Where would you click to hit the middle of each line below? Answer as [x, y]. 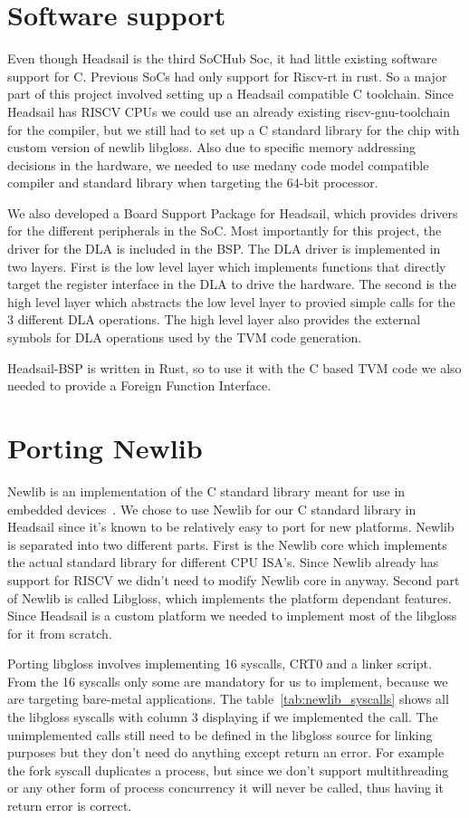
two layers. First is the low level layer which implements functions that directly [227, 266]
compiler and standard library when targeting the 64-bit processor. [193, 183]
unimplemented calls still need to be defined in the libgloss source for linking [220, 734]
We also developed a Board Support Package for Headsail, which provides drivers [233, 212]
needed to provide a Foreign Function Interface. [139, 385]
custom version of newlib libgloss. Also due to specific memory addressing [212, 147]
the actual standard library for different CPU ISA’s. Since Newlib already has [223, 562]
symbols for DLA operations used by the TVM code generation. [185, 337]
